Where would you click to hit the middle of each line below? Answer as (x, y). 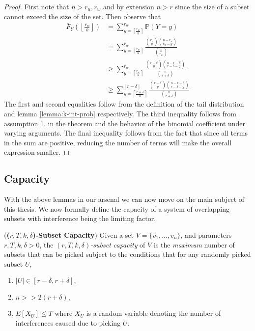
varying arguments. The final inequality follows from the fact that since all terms (126, 133)
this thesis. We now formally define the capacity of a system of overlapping (117, 208)
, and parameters (206, 234)
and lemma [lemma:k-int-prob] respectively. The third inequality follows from (120, 113)
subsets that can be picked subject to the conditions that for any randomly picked (127, 254)
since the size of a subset (212, 6)
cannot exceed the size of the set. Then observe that (83, 16)
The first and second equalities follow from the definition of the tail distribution (124, 104)
